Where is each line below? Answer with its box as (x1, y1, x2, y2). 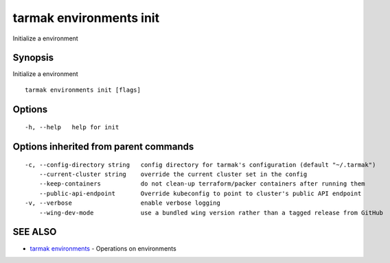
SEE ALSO (12, 226, 57, 238)
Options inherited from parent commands (12, 141, 194, 153)
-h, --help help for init (25, 123, 119, 131)
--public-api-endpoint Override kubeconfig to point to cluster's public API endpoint (38, 189, 362, 197)
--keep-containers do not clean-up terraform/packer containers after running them (38, 180, 365, 188)
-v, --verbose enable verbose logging (25, 199, 221, 207)
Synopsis (12, 52, 54, 64)
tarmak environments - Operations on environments (30, 244, 176, 253)
